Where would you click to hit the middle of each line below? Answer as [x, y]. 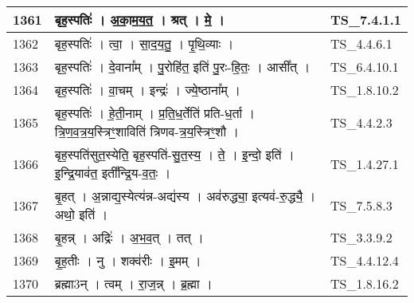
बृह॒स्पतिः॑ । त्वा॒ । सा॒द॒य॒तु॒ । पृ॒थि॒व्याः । [144, 43]
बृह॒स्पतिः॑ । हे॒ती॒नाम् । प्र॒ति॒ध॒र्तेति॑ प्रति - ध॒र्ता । [155, 113]
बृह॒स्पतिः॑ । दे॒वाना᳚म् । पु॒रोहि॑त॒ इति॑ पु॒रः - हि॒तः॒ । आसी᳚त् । [182, 67]
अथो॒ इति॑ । [81, 214]
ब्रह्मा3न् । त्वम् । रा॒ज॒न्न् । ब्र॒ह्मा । [133, 283]
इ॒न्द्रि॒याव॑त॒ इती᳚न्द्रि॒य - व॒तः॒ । [113, 173]
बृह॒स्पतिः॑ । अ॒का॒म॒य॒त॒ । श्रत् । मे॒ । [139, 20]
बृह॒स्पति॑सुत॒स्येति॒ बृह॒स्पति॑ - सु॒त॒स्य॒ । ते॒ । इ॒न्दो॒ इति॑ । [174, 154]
